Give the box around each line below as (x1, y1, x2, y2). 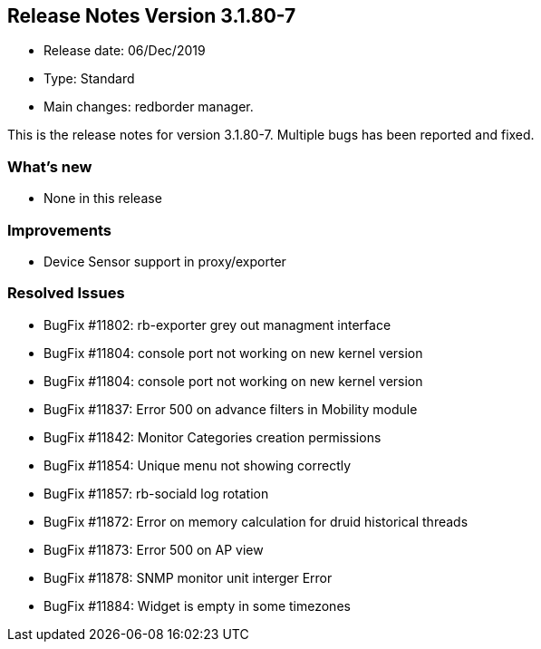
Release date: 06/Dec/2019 (43, 43, 206, 59)
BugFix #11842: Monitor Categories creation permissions (43, 429, 382, 445)
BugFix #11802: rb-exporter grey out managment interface (43, 316, 391, 333)
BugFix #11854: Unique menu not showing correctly (43, 457, 352, 473)
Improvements (7, 220, 111, 239)
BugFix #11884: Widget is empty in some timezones (43, 597, 351, 614)
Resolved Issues (7, 284, 125, 303)
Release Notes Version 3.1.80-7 (7, 5, 296, 27)
